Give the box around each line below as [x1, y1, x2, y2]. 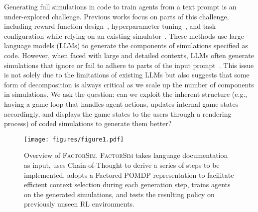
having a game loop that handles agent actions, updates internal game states [4, 98, 239, 109]
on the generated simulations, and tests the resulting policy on [24, 189, 215, 199]
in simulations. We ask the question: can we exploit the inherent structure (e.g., [4, 89, 248, 99]
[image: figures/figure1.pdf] [24, 136, 124, 143]
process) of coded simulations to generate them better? [4, 118, 172, 129]
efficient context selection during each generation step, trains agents [24, 179, 231, 190]
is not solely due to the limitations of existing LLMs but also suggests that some [4, 70, 250, 80]
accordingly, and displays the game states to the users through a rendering [4, 108, 232, 119]
